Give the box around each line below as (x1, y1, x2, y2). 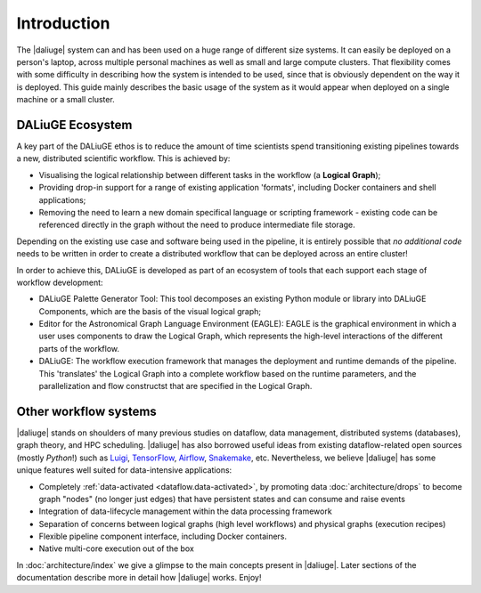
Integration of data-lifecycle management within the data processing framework (38, 506, 333, 516)
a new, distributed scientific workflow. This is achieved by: (16, 153, 231, 164)
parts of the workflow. (38, 343, 120, 353)
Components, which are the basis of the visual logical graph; (38, 305, 262, 316)
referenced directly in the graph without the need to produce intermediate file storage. (38, 219, 355, 231)
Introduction (16, 13, 110, 33)
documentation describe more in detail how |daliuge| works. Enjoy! (16, 573, 262, 583)
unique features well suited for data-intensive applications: (16, 465, 232, 475)
